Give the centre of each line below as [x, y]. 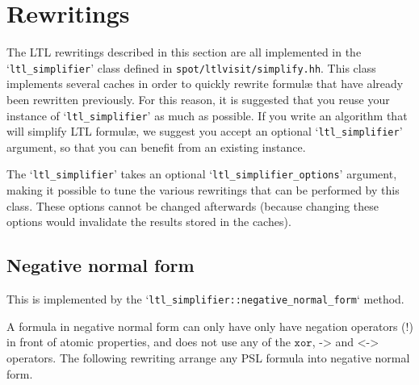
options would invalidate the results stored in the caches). [149, 222]
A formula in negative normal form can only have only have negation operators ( [206, 326]
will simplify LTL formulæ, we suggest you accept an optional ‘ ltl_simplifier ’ [205, 131]
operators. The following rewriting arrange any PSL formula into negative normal [208, 357]
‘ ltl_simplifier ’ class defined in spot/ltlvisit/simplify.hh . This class [191, 67]
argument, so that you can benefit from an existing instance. [156, 146]
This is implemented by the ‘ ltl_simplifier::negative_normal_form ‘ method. [205, 299]
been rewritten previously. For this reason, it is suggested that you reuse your [198, 99]
